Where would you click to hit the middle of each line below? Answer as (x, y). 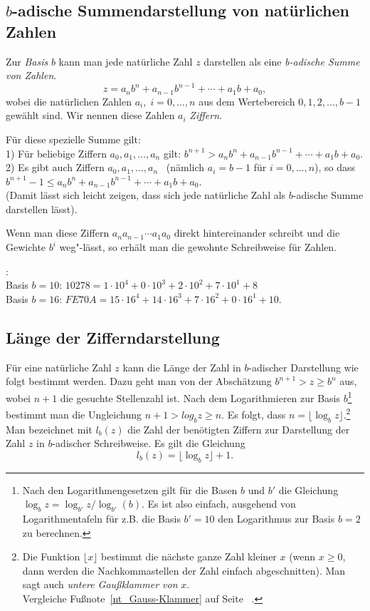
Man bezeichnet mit (49, 429)
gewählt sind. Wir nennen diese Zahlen (90, 115)
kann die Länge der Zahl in (182, 367)
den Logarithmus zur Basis (276, 518)
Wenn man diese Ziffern (58, 233)
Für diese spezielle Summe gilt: (73, 139)
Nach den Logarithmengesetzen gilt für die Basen (130, 489)
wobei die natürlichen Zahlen (69, 101)
